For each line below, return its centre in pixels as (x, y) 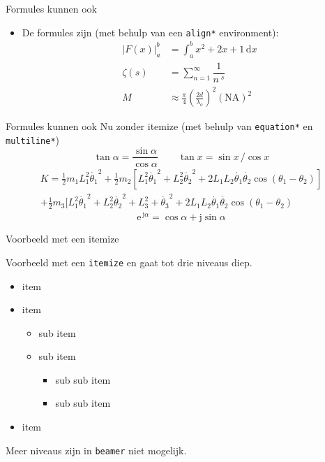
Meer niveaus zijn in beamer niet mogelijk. (96, 450)
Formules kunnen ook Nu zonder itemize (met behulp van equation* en (159, 126)
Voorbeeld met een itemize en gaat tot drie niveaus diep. (129, 262)
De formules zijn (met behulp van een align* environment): (150, 32)
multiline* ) (33, 139)
